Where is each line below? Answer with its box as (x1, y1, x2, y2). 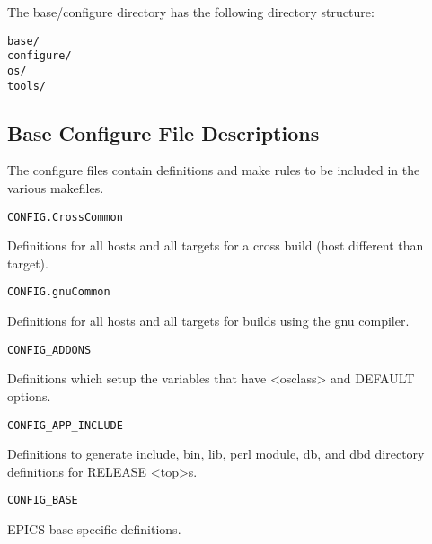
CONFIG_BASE (7, 494, 78, 507)
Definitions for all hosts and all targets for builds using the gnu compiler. (7, 311, 410, 330)
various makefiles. (7, 179, 104, 197)
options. (7, 386, 51, 405)
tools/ (7, 79, 46, 92)
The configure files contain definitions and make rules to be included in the (7, 161, 420, 180)
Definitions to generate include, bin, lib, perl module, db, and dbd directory (7, 444, 425, 463)
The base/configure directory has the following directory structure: (7, 3, 375, 21)
